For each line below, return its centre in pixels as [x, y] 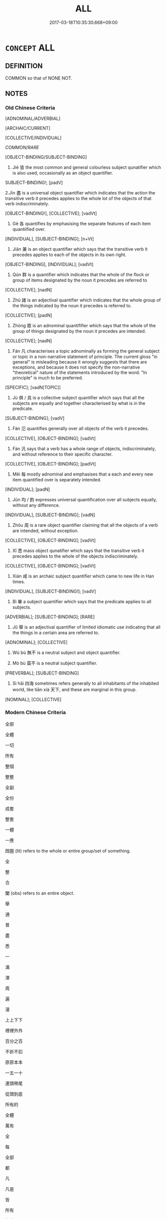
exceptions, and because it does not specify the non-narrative [76, 367]
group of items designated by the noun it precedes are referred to [80, 280]
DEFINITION [24, 66]
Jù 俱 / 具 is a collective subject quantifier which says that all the [79, 398]
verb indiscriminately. [27, 204]
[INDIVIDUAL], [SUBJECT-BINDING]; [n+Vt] [50, 239]
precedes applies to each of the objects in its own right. [69, 255]
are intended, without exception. [45, 531]
